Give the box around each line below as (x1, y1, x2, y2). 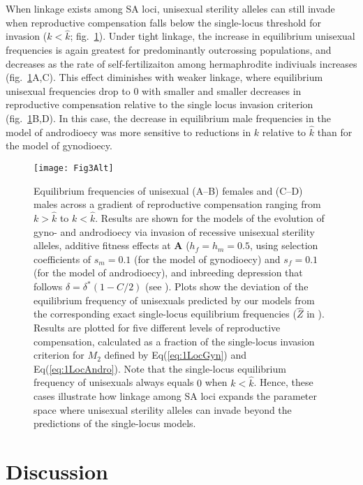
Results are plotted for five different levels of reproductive (34, 320, 281, 334)
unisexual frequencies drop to (6, 83, 131, 98)
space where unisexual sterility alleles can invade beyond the (34, 402, 292, 417)
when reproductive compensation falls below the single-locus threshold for (6, 15, 322, 29)
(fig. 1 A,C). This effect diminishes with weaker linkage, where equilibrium (6, 70, 323, 84)
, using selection (249, 238, 318, 253)
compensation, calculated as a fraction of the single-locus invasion (34, 334, 315, 348)
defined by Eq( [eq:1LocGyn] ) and (104, 348, 247, 362)
